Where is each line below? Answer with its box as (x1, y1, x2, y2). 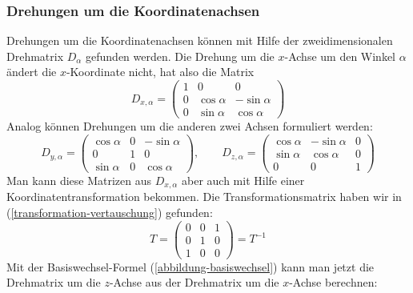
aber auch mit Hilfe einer (182, 171, 305, 188)
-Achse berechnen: (289, 274, 378, 291)
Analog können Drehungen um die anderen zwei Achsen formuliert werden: (6, 118, 373, 134)
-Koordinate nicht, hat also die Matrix (66, 63, 255, 80)
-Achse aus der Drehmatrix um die (109, 274, 279, 291)
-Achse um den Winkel (284, 47, 396, 64)
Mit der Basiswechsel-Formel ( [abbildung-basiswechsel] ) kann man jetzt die (6, 258, 375, 275)
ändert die (6, 63, 57, 80)
